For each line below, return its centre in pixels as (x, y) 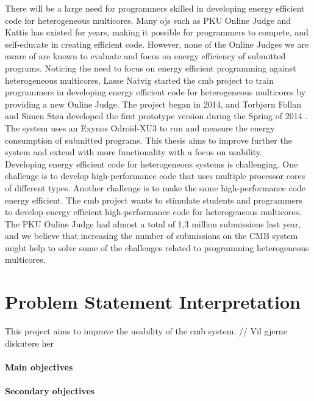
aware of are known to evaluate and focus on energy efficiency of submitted (145, 56)
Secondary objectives (50, 391)
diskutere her (29, 343)
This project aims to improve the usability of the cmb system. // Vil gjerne (146, 331)
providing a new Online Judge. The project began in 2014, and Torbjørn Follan (153, 104)
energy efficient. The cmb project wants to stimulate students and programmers (154, 200)
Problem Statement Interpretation (153, 302)
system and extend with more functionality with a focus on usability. (134, 152)
